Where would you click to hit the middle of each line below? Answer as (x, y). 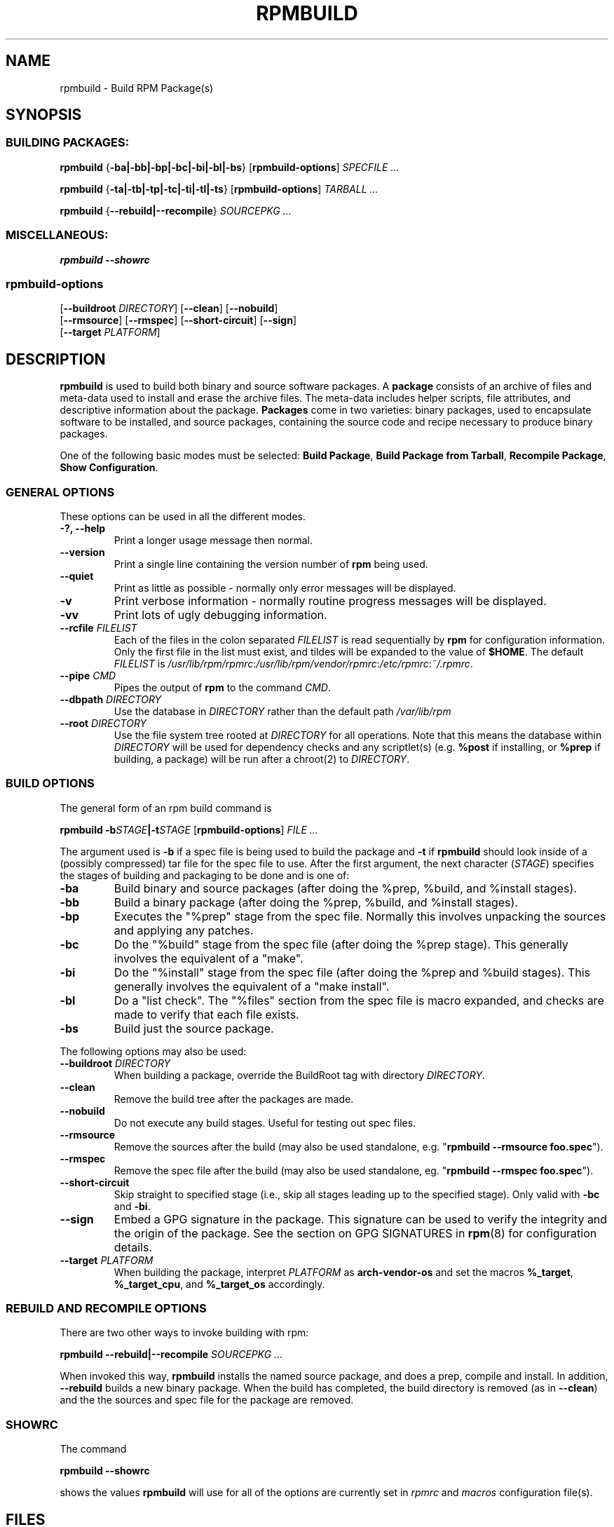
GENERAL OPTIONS (60, 492)
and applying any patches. (184, 930)
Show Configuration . (109, 468)
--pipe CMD (88, 675)
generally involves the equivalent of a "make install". (252, 986)
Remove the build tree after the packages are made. (234, 1099)
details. (133, 1247)
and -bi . (132, 1206)
